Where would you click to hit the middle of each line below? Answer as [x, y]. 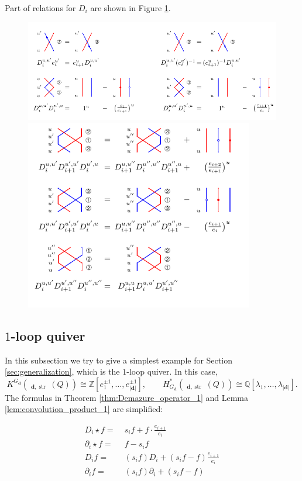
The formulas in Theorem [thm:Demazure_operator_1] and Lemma [126, 397]
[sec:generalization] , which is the [62, 371]
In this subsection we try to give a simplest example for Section [119, 360]
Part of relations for [40, 8]
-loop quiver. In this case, [172, 371]
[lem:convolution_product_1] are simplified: [84, 409]
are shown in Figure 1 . [131, 8]
